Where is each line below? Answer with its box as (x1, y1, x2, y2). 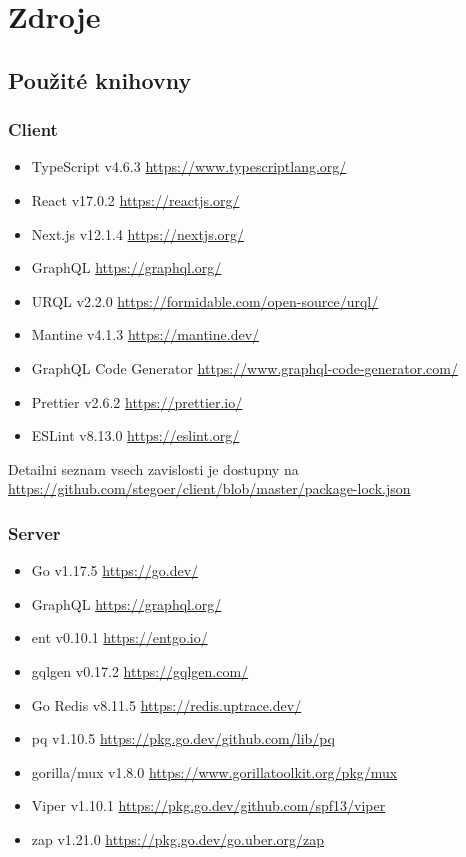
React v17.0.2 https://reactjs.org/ (31, 189, 240, 210)
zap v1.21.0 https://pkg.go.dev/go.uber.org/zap (31, 828, 325, 849)
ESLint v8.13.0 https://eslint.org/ (31, 425, 240, 446)
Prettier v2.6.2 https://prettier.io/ (31, 391, 243, 412)
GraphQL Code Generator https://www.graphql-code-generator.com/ (31, 357, 458, 378)
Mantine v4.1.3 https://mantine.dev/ (31, 324, 260, 345)
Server (8, 520, 61, 545)
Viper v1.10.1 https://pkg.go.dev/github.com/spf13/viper (31, 795, 386, 816)
